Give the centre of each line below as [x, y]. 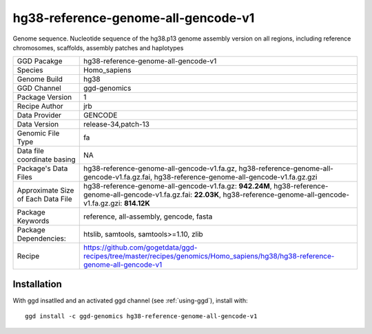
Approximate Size [45, 190]
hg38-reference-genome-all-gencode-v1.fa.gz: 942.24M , [177, 186]
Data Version [38, 124]
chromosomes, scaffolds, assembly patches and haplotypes [98, 47]
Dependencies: [42, 238]
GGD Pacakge [40, 61]
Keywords [33, 221]
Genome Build [40, 79]
